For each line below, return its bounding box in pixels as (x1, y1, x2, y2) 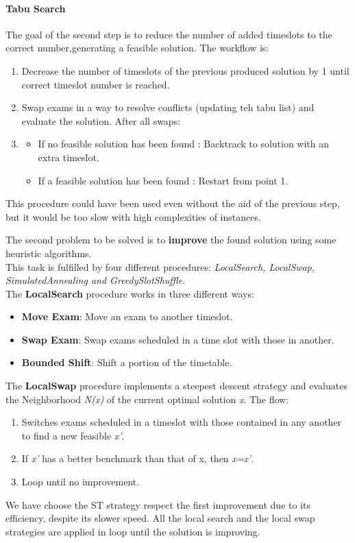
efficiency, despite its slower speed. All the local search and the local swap (5, 511, 315, 525)
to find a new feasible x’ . (21, 428, 125, 442)
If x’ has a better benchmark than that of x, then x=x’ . (21, 451, 254, 466)
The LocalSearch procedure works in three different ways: (5, 286, 254, 300)
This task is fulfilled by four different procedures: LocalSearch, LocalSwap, (5, 259, 315, 274)
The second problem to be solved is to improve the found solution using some (5, 232, 336, 247)
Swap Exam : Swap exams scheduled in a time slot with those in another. (21, 332, 334, 346)
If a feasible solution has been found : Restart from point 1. (38, 173, 289, 187)
